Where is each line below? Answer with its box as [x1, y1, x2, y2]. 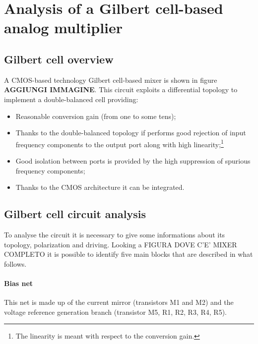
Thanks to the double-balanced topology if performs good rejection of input [15, 127, 246, 138]
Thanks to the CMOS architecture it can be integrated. [15, 182, 185, 192]
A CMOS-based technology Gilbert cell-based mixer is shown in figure [4, 74, 217, 85]
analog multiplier [4, 17, 123, 38]
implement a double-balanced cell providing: [4, 94, 138, 104]
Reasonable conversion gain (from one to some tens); [15, 111, 176, 121]
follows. [4, 258, 27, 269]
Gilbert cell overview [4, 51, 114, 66]
